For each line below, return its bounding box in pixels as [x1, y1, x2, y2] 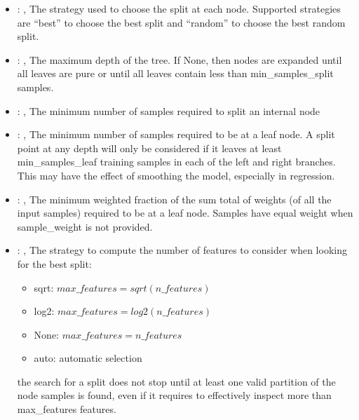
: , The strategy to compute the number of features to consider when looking [17, 243, 347, 257]
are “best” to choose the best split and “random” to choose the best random [17, 15, 346, 29]
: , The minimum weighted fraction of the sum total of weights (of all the [17, 191, 332, 206]
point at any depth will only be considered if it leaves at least [17, 140, 282, 155]
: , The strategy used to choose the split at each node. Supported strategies [17, 1, 341, 15]
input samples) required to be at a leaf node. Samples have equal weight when [17, 205, 353, 220]
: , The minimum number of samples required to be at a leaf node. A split [17, 127, 335, 142]
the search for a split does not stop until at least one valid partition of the [17, 374, 336, 388]
